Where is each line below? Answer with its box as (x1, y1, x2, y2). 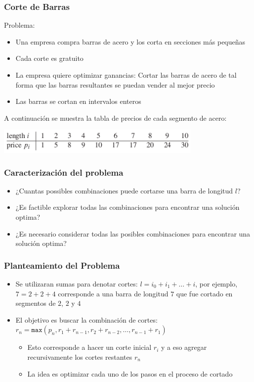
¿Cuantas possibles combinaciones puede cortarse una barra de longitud (15, 185, 233, 195)
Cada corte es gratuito (15, 53, 84, 63)
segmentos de (15, 298, 56, 308)
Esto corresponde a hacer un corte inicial (27, 342, 152, 352)
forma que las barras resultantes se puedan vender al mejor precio (15, 79, 215, 90)
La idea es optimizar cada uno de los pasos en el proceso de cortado (27, 368, 233, 379)
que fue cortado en (176, 288, 233, 298)
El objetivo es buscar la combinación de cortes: (15, 314, 158, 325)
